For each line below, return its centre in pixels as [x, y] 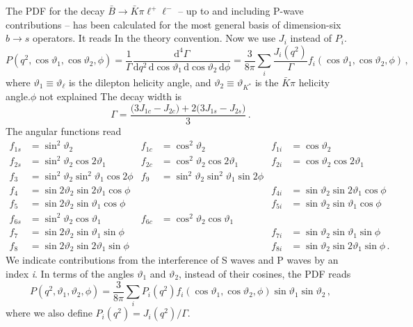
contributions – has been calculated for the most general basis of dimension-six [173, 24]
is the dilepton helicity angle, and [140, 82]
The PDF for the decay [55, 10]
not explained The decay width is [111, 96]
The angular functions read [64, 130]
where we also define [49, 313]
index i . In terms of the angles [70, 274]
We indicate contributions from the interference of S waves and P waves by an [172, 260]
